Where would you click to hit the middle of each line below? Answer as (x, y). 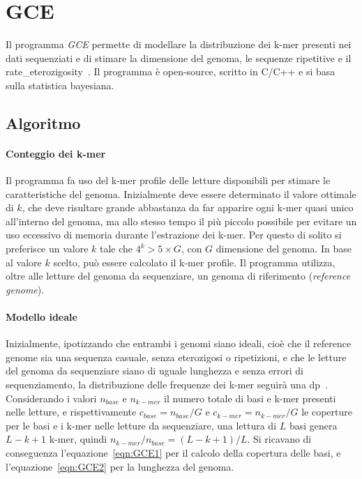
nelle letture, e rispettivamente (71, 412)
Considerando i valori (51, 398)
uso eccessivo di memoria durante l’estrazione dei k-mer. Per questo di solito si (174, 235)
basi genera (313, 425)
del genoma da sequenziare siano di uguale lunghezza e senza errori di (154, 371)
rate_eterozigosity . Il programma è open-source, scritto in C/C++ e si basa (171, 71)
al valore (24, 262)
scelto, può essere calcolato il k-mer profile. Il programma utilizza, (194, 262)
